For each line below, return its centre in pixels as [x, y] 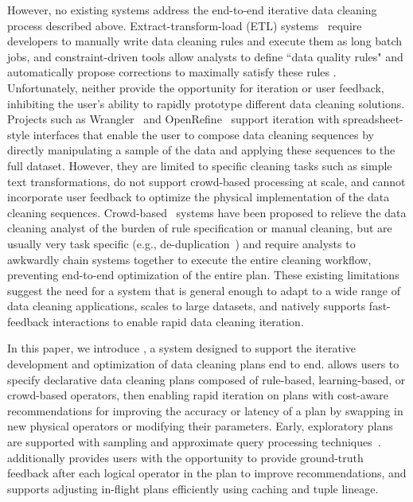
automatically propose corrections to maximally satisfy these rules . [172, 72]
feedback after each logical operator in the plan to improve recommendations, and [207, 473]
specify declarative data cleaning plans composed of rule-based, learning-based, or [206, 379]
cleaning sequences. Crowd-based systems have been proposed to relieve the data [207, 212]
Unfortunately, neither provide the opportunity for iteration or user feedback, [196, 87]
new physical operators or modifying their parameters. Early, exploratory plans [200, 426]
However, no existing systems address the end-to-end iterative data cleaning [192, 10]
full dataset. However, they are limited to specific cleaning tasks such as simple [200, 165]
